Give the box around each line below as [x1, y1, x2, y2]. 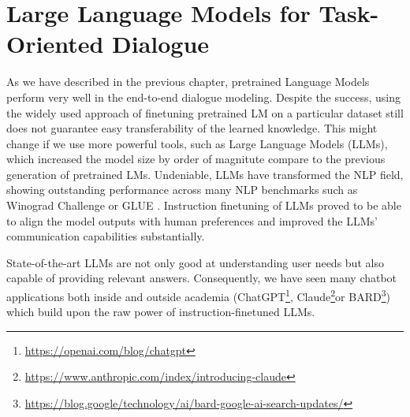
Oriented [6, 28, 104, 60]
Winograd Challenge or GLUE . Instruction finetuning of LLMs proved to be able [6, 197, 401, 214]
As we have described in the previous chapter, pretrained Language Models [6, 73, 370, 90]
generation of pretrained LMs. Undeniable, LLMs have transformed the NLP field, [6, 166, 404, 182]
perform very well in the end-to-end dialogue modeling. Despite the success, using [6, 88, 401, 105]
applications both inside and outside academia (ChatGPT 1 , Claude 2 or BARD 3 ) [6, 286, 390, 304]
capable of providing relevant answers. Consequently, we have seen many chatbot [6, 270, 397, 286]
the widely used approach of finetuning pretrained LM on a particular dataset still [6, 104, 404, 121]
